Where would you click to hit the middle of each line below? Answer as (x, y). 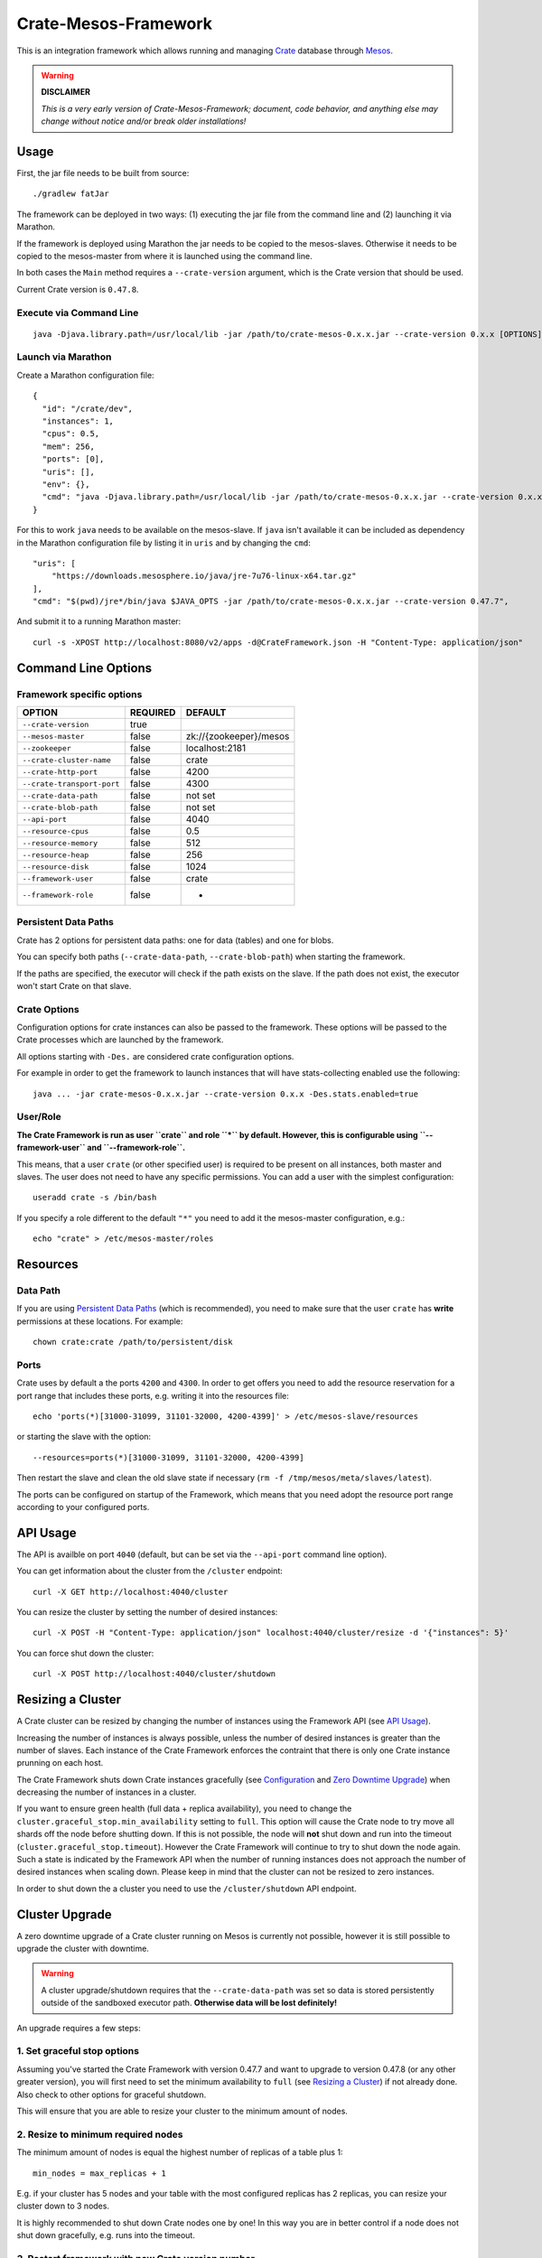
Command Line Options (84, 668)
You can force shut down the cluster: (85, 1653)
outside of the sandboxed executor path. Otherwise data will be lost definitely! (189, 2003)
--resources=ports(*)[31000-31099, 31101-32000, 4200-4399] (168, 1457)
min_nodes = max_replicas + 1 (100, 2173)
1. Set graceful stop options (78, 2051)
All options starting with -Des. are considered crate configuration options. (155, 1056)
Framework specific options (79, 694)
